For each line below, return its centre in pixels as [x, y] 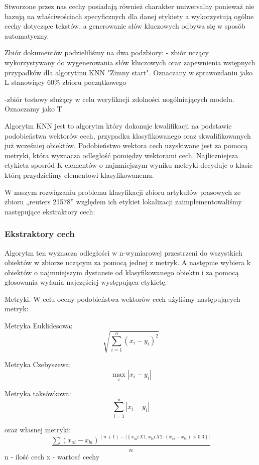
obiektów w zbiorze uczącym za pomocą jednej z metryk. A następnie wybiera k [128, 262]
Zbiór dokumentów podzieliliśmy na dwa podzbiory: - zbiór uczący [107, 52]
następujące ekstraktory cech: [50, 211]
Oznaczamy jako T [33, 109]
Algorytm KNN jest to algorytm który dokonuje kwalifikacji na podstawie [118, 125]
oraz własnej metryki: [38, 429]
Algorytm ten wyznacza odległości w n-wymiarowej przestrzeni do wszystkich [123, 252]
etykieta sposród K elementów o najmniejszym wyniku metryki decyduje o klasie [129, 165]
